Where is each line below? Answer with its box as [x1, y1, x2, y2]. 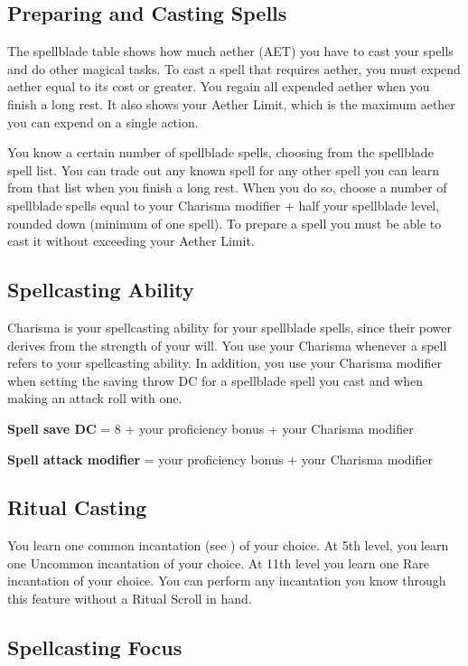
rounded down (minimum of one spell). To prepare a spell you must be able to [7, 213, 442, 232]
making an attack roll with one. [7, 389, 183, 408]
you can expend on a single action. [7, 112, 199, 131]
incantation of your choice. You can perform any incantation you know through [7, 571, 446, 590]
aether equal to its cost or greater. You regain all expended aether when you [7, 77, 430, 96]
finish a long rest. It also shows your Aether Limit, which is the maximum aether [7, 94, 455, 113]
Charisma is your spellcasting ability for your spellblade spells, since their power [7, 317, 453, 336]
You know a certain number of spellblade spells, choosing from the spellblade [7, 143, 434, 162]
